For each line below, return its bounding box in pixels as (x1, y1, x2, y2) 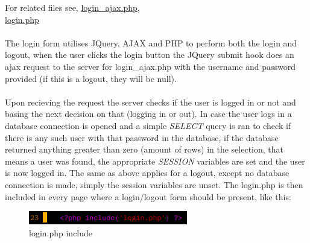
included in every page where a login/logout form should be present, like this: (5, 190, 291, 203)
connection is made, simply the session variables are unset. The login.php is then (5, 178, 303, 191)
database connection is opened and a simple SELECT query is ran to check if (5, 119, 291, 131)
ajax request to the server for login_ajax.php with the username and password (5, 60, 296, 72)
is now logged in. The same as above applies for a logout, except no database (5, 166, 289, 179)
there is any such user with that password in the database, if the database (5, 131, 279, 144)
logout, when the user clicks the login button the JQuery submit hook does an (5, 48, 294, 61)
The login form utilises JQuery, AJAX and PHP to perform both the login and (5, 36, 297, 49)
